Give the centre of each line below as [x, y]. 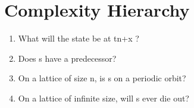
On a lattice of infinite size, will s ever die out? [104, 98]
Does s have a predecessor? [67, 58]
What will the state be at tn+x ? [79, 38]
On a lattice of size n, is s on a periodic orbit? [102, 78]
